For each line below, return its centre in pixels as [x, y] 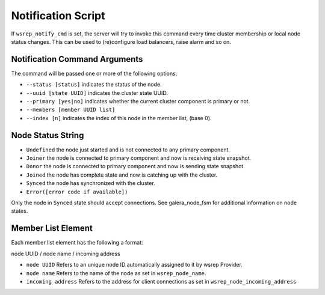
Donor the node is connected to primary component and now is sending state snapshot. [135, 166]
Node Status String [48, 135]
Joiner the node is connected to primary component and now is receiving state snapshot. [139, 158]
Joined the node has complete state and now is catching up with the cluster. [122, 175]
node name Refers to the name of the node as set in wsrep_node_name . [116, 273]
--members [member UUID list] [71, 110]
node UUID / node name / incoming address [66, 254]
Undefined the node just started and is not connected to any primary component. [128, 150]
